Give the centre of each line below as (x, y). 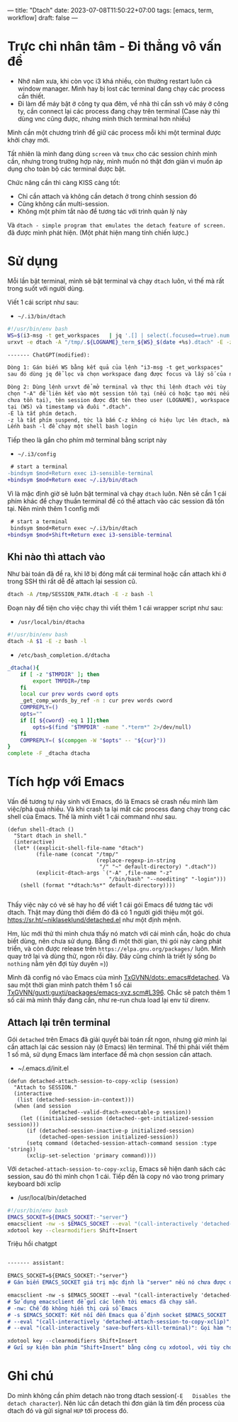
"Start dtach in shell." (50, 836)
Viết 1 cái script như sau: (43, 302)
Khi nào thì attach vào (56, 557)
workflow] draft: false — (42, 18)
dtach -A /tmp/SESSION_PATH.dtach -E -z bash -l (80, 595)
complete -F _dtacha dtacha (49, 754)
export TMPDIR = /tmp (62, 681)
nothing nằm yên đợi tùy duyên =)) (58, 964)
